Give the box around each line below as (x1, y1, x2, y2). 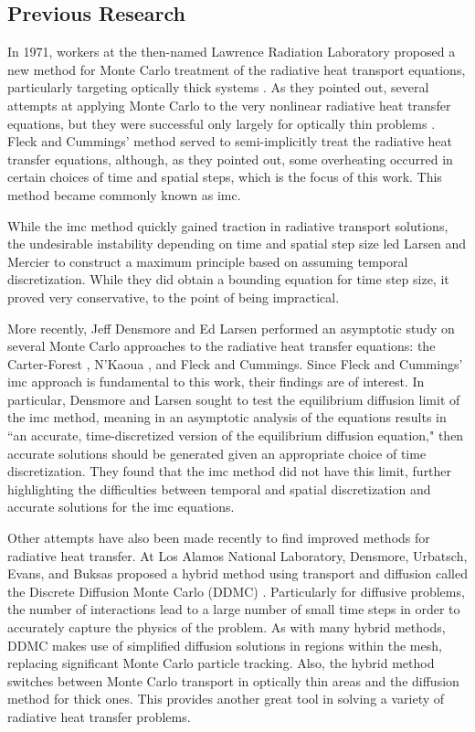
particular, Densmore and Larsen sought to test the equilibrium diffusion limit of (7, 389, 460, 408)
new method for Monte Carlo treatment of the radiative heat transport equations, (7, 59, 466, 79)
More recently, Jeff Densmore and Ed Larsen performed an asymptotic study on (7, 318, 455, 337)
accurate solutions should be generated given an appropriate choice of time (7, 443, 427, 462)
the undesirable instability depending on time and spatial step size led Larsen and (7, 234, 467, 253)
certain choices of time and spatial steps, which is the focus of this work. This (7, 167, 442, 186)
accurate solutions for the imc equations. (7, 497, 235, 516)
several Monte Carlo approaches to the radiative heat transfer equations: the (7, 336, 436, 355)
